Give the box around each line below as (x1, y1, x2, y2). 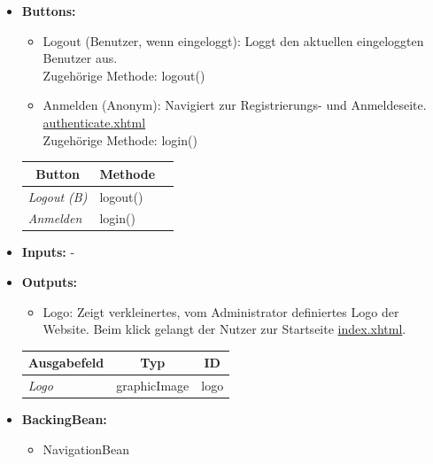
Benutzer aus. (43, 49, 118, 67)
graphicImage (116, 376, 189, 395)
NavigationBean (43, 439, 130, 458)
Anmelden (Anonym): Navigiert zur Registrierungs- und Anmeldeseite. (43, 96, 427, 114)
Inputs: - (21, 243, 75, 261)
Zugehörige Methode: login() (43, 130, 197, 149)
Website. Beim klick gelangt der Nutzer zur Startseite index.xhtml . (43, 320, 406, 338)
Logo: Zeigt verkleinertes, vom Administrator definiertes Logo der (43, 302, 399, 321)
